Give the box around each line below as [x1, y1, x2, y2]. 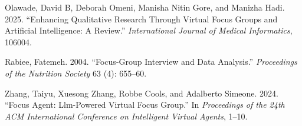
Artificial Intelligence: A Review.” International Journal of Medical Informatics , [5, 24, 293, 37]
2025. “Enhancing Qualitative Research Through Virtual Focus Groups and [5, 12, 278, 25]
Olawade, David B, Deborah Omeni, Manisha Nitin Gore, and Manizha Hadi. [5, 1, 285, 13]
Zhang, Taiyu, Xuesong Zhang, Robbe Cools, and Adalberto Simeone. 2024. [5, 87, 278, 99]
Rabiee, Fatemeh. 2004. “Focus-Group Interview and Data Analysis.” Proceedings [5, 55, 297, 68]
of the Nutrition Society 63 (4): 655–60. [5, 67, 147, 79]
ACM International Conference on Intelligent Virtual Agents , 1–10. [5, 110, 248, 122]
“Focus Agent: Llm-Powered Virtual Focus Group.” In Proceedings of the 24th [5, 98, 285, 111]
